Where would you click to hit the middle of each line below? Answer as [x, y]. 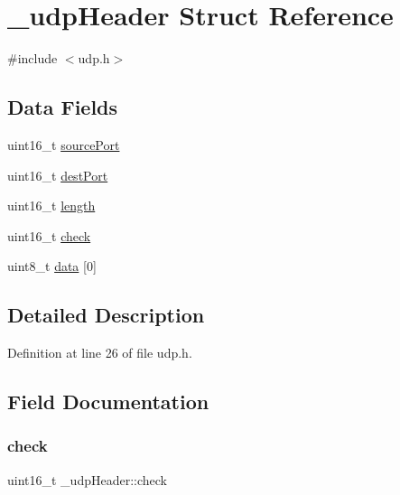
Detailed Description [106, 315]
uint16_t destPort [58, 175]
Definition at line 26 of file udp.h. [100, 353]
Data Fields [63, 107]
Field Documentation [108, 402]
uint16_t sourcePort [64, 144]
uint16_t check [49, 235]
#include [33, 58]
